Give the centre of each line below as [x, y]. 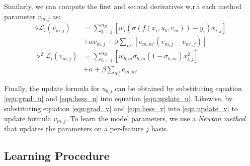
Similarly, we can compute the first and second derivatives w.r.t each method [123, 6]
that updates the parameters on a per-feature [74, 129]
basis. [160, 129]
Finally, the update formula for [52, 88]
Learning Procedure [57, 156]
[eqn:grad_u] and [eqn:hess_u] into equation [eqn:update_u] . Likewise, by [118, 98]
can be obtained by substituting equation [178, 88]
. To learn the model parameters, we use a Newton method [156, 118]
